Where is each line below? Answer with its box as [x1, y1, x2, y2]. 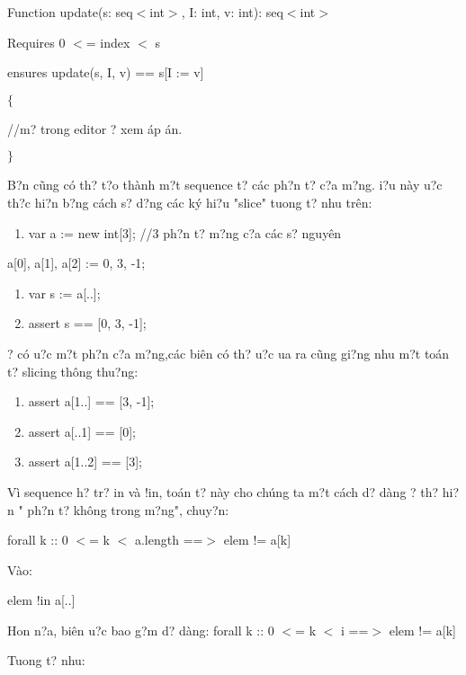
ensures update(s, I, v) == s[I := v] [7, 63, 204, 82]
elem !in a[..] [7, 591, 76, 609]
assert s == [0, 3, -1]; [28, 314, 147, 333]
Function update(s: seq [7, 3, 133, 21]
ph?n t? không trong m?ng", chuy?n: [27, 500, 229, 519]
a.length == [134, 530, 203, 549]
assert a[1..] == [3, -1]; [28, 392, 155, 411]
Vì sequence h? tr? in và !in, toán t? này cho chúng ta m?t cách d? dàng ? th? [7, 482, 439, 501]
